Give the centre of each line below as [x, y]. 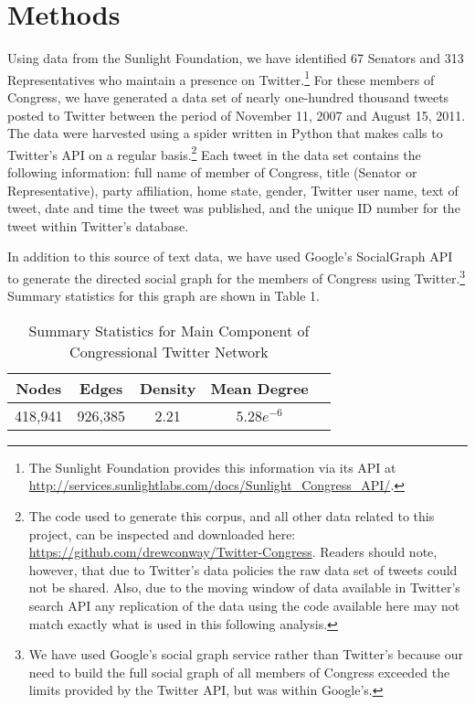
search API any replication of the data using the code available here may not [244, 605]
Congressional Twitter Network [169, 351]
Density [168, 388]
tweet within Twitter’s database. [98, 225]
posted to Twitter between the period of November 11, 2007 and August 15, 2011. [237, 115]
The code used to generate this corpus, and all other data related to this [232, 516]
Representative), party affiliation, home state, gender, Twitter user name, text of [233, 190]
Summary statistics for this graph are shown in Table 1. [164, 296]
